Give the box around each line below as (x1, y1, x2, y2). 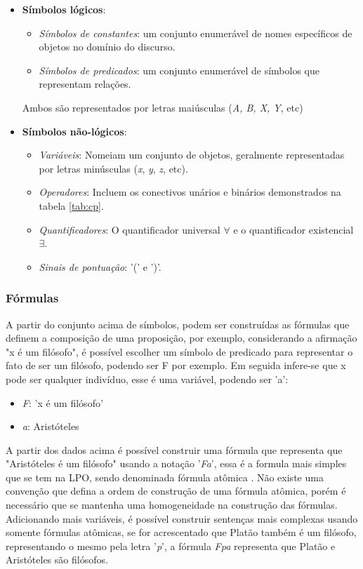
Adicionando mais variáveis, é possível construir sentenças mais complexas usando (6, 511, 358, 526)
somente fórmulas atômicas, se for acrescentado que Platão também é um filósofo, (6, 525, 357, 540)
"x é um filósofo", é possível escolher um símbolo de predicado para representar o (6, 344, 353, 359)
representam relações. (39, 76, 131, 91)
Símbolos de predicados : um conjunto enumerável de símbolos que (39, 62, 319, 77)
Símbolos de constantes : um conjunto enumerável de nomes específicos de (39, 25, 352, 40)
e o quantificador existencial (233, 222, 354, 236)
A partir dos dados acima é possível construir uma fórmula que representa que (6, 442, 343, 457)
